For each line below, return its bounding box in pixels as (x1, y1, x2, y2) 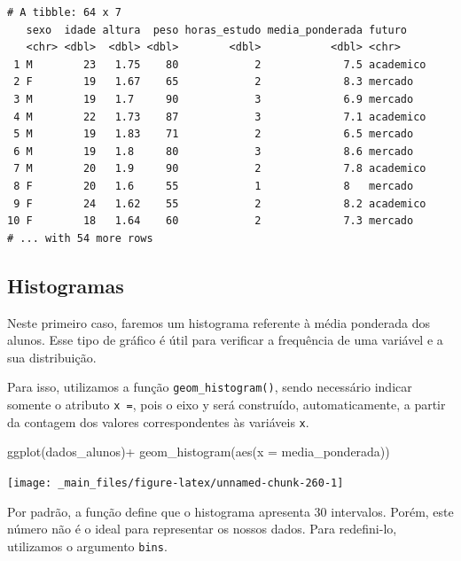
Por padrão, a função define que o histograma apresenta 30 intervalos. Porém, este (7, 502, 454, 520)
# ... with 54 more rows (7, 231, 153, 245)
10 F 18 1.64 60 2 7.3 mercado (7, 214, 414, 228)
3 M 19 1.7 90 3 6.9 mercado (13, 92, 414, 105)
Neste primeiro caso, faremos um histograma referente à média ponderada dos (7, 313, 431, 331)
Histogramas (7, 271, 124, 299)
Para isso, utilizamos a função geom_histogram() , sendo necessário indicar (7, 378, 412, 396)
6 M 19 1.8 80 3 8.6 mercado (13, 144, 414, 158)
